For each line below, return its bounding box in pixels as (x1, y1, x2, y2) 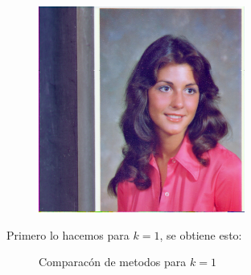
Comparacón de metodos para (39, 253, 187, 270)
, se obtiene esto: (159, 226, 242, 243)
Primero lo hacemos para (6, 226, 130, 243)
